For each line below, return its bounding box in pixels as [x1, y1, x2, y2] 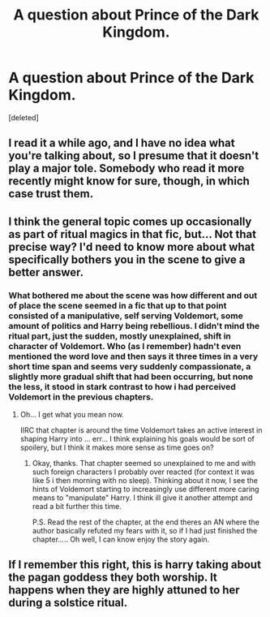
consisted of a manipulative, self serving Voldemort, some [8, 310, 243, 321]
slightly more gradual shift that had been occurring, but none [8, 371, 254, 382]
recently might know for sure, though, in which [8, 175, 250, 188]
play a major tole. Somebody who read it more [8, 162, 245, 175]
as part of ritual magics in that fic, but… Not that [8, 227, 257, 241]
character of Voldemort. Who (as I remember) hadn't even [8, 340, 242, 352]
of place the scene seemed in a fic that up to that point [8, 300, 227, 311]
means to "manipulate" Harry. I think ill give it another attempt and [32, 493, 253, 503]
